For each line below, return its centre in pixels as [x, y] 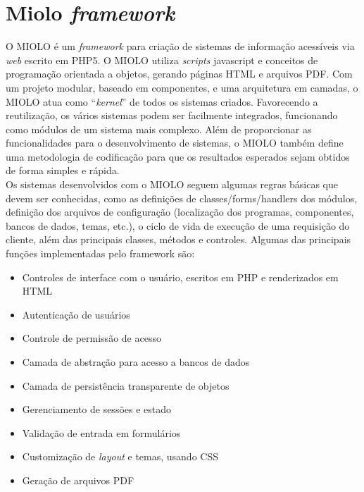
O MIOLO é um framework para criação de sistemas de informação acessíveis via [180, 46]
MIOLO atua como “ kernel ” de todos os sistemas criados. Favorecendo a [162, 101]
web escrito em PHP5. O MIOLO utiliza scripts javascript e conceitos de [162, 60]
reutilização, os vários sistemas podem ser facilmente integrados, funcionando [172, 115]
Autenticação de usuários [76, 314]
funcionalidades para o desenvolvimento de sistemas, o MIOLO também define [175, 143]
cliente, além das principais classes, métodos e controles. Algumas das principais [178, 239]
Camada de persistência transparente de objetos [126, 385]
